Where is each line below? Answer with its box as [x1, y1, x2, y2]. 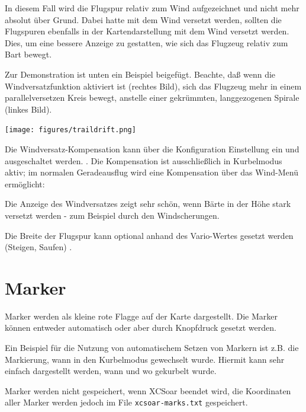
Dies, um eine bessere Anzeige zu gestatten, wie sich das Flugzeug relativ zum [5, 36, 288, 49]
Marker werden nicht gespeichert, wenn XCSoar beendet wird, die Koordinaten [5, 384, 291, 397]
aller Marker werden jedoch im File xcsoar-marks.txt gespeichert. [5, 396, 248, 408]
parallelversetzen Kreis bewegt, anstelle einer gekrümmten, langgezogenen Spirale [5, 91, 299, 104]
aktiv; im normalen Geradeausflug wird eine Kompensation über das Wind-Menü [5, 166, 298, 178]
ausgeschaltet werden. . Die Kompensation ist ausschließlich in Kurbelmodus [5, 154, 282, 167]
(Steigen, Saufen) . [5, 241, 72, 253]
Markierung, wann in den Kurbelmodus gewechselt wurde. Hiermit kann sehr [5, 353, 285, 365]
